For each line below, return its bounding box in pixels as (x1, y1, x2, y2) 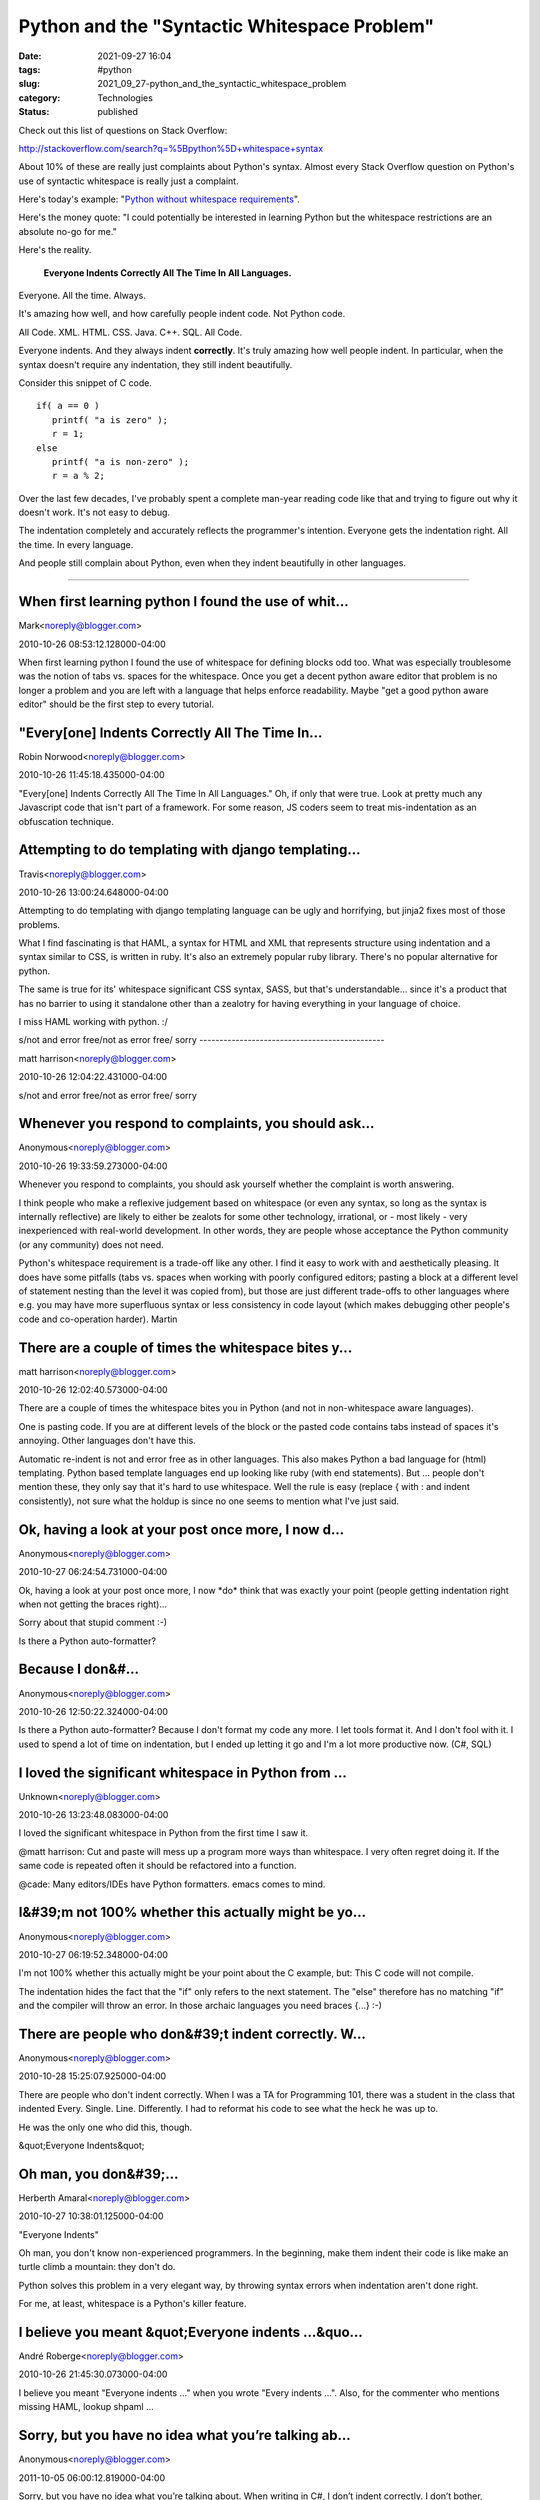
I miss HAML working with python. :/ (18, 1016, 169, 1028)
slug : (18, 78, 40, 90)
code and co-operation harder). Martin (18, 1313, 178, 1325)
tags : (18, 63, 41, 75)
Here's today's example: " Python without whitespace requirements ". (18, 193, 300, 205)
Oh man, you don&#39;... (18, 2165, 179, 2182)
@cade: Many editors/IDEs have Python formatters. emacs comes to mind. (18, 1878, 326, 1890)
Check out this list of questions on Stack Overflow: (18, 124, 228, 136)
